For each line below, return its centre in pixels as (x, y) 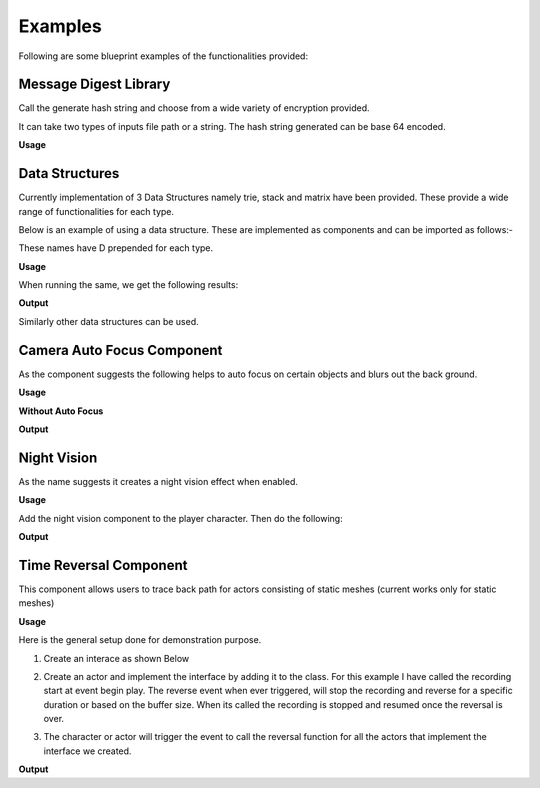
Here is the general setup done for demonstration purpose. (140, 640)
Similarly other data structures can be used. (108, 321)
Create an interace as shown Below (116, 658)
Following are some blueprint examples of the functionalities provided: (163, 56)
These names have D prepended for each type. (116, 248)
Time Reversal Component (103, 565)
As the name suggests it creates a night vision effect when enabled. (158, 481)
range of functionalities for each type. (96, 211)
